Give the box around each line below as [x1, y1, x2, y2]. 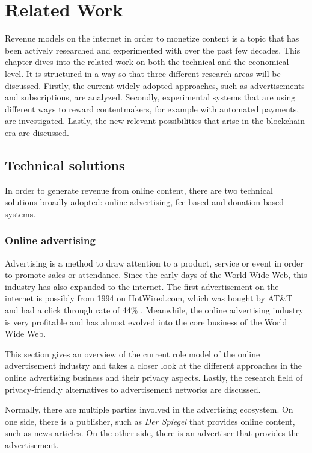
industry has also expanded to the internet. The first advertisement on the [5, 280, 279, 292]
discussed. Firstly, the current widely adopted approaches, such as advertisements [5, 79, 305, 91]
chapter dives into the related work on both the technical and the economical [5, 55, 289, 68]
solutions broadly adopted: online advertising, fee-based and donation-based [5, 196, 284, 208]
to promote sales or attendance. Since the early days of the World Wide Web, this [5, 268, 307, 281]
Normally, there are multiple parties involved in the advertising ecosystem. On [5, 403, 293, 416]
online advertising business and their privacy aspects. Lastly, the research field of [5, 371, 303, 384]
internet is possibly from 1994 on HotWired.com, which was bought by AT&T [5, 292, 292, 304]
